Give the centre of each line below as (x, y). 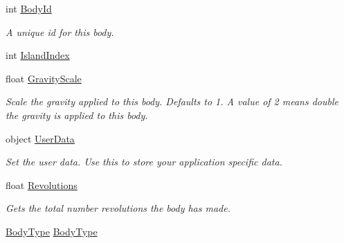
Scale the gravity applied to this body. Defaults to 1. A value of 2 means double (172, 101)
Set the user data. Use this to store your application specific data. (144, 162)
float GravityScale (44, 78)
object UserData (40, 138)
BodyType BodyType (52, 231)
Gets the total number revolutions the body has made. (118, 208)
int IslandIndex (38, 55)
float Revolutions (42, 184)
